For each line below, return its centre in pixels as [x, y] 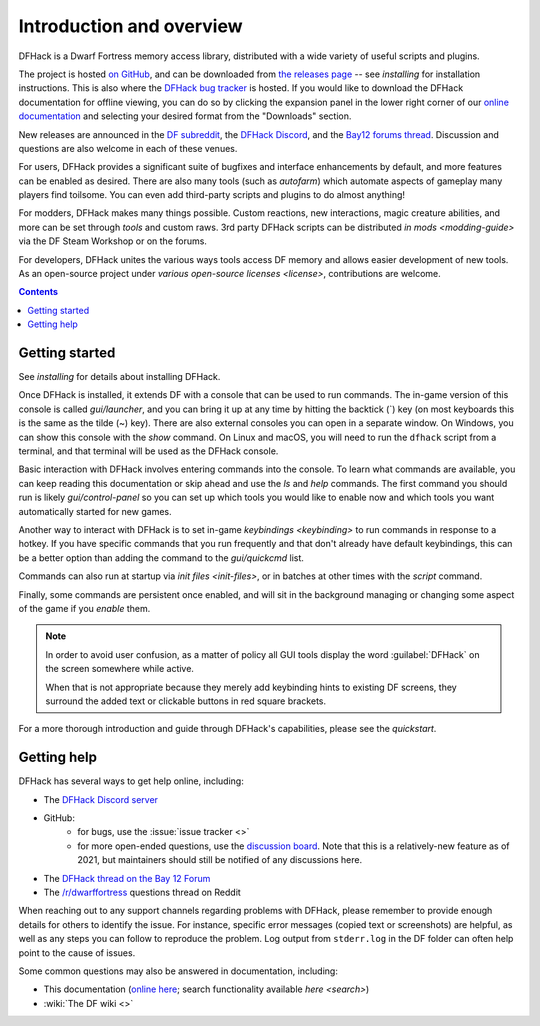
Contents [38, 292]
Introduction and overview [130, 26]
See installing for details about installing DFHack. [119, 377]
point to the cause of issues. [77, 952]
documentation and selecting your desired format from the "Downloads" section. [185, 116]
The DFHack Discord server [101, 799]
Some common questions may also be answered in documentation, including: [178, 971]
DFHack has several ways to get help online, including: [131, 781]
